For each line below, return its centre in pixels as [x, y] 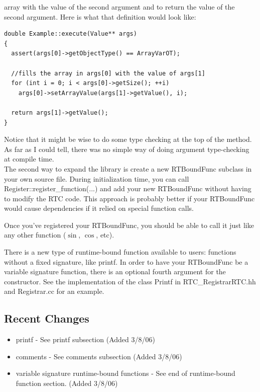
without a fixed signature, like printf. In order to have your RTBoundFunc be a [126, 261]
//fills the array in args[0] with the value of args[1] [108, 73]
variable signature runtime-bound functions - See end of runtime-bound [125, 373]
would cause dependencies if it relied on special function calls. [99, 208]
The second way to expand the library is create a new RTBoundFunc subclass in [128, 168]
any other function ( [35, 235]
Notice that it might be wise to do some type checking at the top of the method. [128, 139]
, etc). [105, 235]
